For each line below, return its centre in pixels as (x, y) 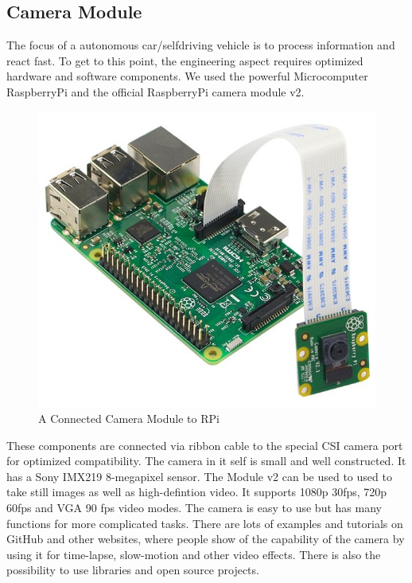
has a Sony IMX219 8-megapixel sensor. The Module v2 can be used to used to (199, 476)
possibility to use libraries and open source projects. (133, 570)
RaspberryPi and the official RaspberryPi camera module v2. (155, 91)
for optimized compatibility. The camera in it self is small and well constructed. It (206, 461)
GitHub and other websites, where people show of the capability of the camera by (206, 539)
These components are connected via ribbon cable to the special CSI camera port (205, 445)
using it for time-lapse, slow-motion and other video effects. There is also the (194, 554)
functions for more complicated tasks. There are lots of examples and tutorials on (205, 523)
